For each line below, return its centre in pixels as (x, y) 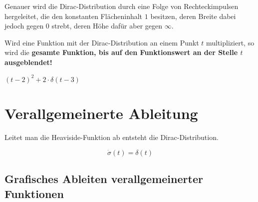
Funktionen (34, 193)
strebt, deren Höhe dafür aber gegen (107, 26)
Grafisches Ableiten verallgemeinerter (104, 179)
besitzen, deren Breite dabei (193, 16)
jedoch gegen (24, 26)
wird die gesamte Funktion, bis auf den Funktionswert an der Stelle (121, 52)
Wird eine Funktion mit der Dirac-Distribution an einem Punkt (102, 42)
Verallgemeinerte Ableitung (101, 113)
